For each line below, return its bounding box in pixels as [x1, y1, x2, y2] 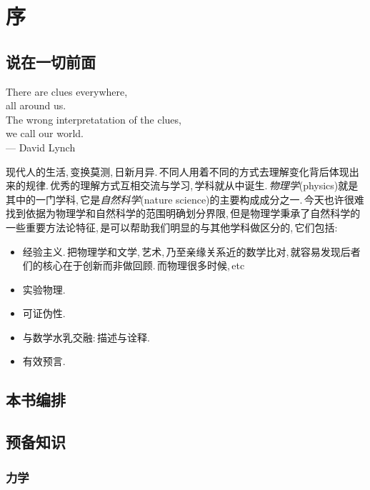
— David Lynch [6, 139, 76, 154]
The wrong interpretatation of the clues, [6, 111, 181, 126]
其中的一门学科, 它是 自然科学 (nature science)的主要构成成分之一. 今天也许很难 [6, 191, 364, 206]
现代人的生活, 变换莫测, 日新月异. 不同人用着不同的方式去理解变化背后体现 [6, 164, 349, 179]
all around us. [6, 98, 66, 113]
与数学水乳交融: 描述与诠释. [22, 329, 150, 344]
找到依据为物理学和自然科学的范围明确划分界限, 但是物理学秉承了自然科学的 [6, 206, 361, 221]
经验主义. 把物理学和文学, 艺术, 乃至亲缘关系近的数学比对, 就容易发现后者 [22, 244, 361, 259]
